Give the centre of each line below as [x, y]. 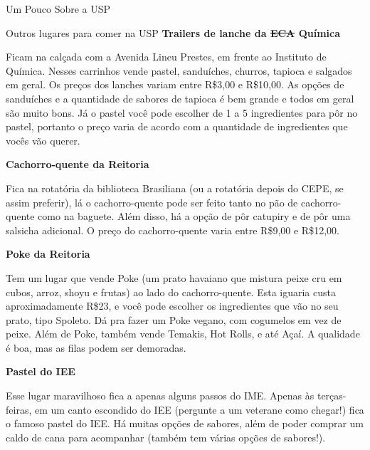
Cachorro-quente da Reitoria [78, 164]
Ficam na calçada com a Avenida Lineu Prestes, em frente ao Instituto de [166, 57]
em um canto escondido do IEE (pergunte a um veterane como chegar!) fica [199, 409]
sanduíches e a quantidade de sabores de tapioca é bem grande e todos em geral [180, 98]
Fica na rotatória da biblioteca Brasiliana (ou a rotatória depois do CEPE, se [175, 188]
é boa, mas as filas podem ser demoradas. [96, 347]
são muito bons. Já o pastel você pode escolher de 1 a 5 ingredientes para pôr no [182, 112]
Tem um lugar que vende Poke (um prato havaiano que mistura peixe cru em [174, 277]
